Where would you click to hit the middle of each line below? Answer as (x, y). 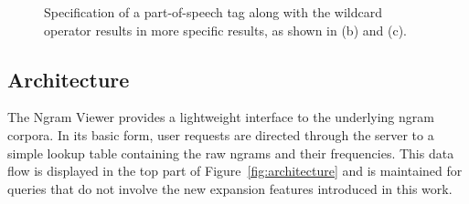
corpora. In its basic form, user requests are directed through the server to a (221, 134)
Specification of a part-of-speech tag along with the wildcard (213, 12)
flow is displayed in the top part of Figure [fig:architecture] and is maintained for (235, 171)
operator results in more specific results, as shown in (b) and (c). (225, 30)
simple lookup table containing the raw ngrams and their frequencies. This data (231, 153)
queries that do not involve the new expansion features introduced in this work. (230, 188)
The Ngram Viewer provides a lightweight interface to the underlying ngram (221, 117)
